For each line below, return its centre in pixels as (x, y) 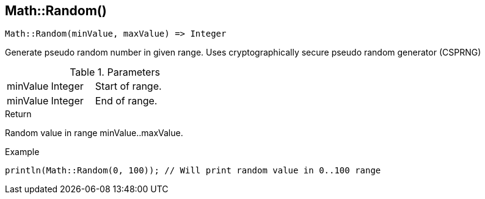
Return (18, 114)
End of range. (126, 101)
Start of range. (128, 86)
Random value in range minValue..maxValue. (94, 133)
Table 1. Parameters (115, 72)
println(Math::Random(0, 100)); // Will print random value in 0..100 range (193, 171)
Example (22, 152)
